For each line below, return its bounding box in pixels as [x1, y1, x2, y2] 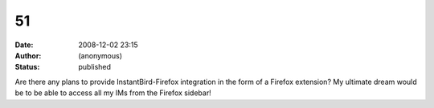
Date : [14, 40, 34, 50]
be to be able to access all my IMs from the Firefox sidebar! [14, 88, 212, 98]
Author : [14, 50, 42, 60]
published [78, 62, 112, 72]
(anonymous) [78, 50, 123, 60]
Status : [14, 62, 40, 72]
